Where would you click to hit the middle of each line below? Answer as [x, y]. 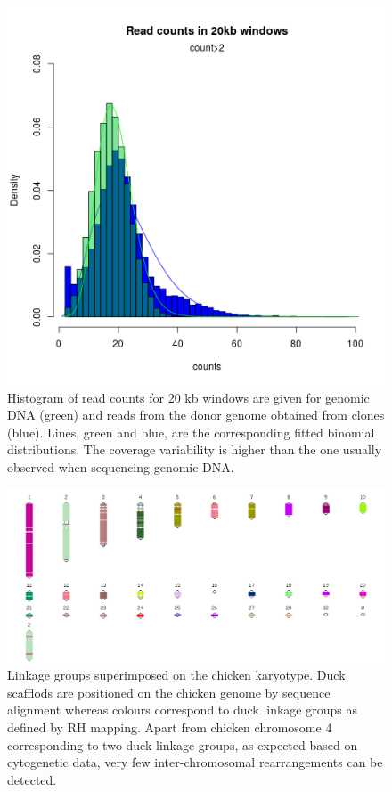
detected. [32, 779]
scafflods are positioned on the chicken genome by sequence [169, 692]
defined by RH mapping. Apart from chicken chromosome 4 [170, 727]
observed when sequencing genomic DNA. [121, 466]
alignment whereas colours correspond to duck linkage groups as [182, 710]
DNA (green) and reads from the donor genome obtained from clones [196, 415]
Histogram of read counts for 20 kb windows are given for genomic [188, 397]
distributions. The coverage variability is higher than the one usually [195, 449]
